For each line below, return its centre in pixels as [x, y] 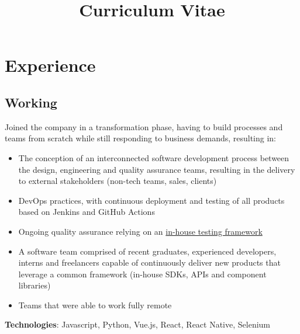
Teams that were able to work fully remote [95, 305]
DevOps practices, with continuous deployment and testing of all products [151, 200]
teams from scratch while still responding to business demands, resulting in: [141, 138]
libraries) [35, 285]
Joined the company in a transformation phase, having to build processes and [144, 126]
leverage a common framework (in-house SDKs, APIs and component [142, 274]
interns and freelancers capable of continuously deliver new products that [149, 262]
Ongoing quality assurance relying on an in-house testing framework [140, 231]
